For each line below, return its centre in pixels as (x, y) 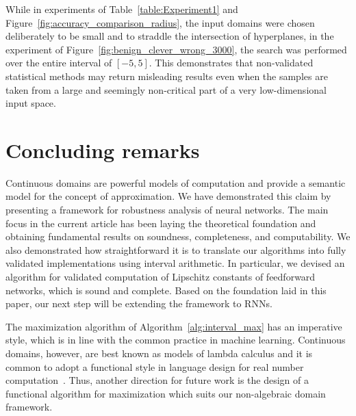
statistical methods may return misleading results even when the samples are (167, 76)
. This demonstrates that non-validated (231, 63)
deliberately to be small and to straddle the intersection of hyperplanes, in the (170, 36)
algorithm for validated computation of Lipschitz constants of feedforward (161, 277)
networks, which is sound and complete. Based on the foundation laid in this (166, 290)
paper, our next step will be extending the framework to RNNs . (139, 303)
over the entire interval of (59, 63)
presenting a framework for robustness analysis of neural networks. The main (167, 210)
